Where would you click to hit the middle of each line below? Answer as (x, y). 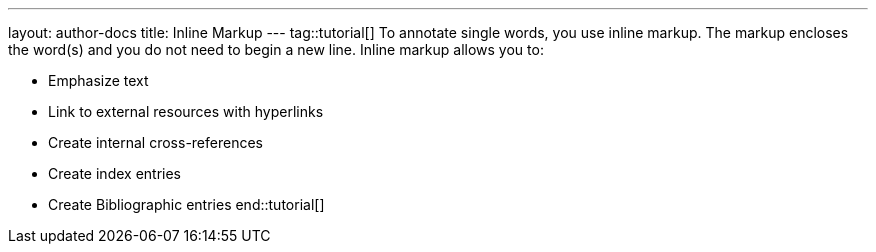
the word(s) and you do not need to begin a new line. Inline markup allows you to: (276, 49)
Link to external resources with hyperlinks (186, 111)
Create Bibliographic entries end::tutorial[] (186, 204)
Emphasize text (98, 80)
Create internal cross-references (155, 142)
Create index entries (114, 173)
